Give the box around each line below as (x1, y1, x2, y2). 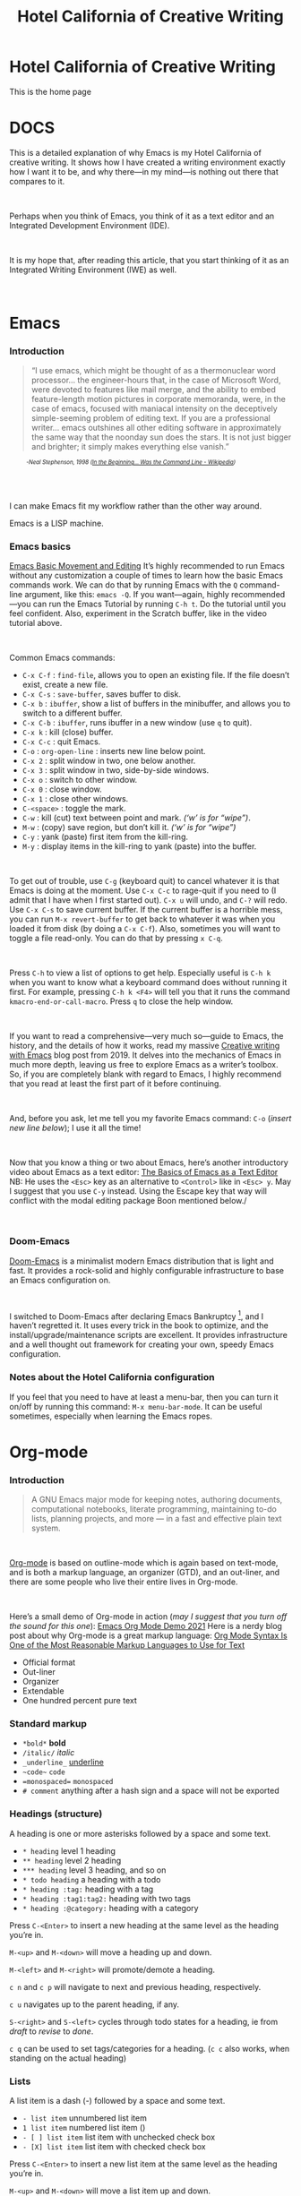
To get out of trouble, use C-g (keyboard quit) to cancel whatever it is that (9, 876, 279, 887)
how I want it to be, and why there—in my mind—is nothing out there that (9, 166, 279, 176)
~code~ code (21, 1768, 65, 1777)
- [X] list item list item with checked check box (21, 2141, 206, 2152)
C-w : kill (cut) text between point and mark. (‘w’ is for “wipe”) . (21, 812, 251, 823)
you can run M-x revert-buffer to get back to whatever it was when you (9, 914, 276, 924)
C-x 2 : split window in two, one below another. (21, 755, 196, 767)
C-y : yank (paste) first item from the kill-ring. (21, 831, 189, 843)
